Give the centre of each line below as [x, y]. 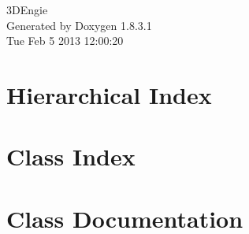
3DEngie [27, 9]
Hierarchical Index [109, 94]
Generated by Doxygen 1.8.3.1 [79, 25]
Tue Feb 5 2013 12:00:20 [65, 41]
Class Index [71, 156]
